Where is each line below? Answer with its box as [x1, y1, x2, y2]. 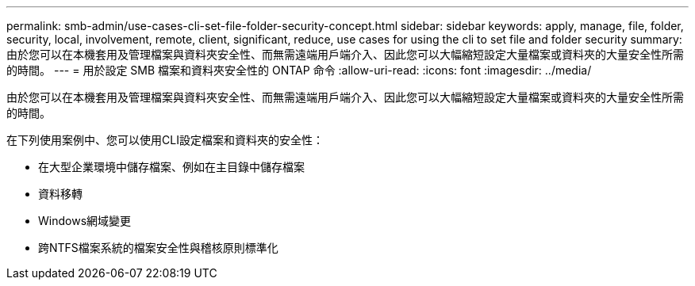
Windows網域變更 [38, 214, 132, 227]
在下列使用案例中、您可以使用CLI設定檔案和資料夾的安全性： [6, 133, 324, 147]
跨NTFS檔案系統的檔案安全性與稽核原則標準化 [38, 241, 278, 254]
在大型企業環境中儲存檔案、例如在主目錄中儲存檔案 [38, 160, 305, 174]
